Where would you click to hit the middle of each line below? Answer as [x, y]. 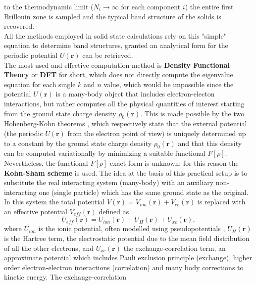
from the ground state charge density [60, 113]
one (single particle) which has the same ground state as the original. [144, 192]
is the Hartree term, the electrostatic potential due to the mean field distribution [127, 238]
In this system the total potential [54, 202]
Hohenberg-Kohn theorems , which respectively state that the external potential [126, 123]
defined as [114, 211]
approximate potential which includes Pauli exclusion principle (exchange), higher [128, 258]
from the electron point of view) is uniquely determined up [157, 133]
